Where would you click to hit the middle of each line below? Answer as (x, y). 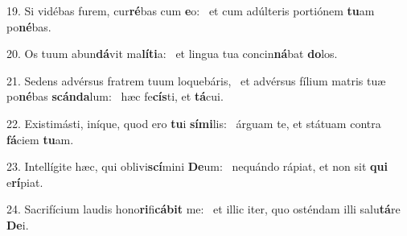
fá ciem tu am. (40, 139)
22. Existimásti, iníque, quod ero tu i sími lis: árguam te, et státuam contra (194, 123)
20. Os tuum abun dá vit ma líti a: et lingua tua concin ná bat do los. (172, 54)
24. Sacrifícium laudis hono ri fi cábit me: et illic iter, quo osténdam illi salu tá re (203, 209)
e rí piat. (25, 182)
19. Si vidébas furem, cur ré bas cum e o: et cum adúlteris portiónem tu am (191, 10)
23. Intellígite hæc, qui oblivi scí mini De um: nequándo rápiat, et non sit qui (197, 166)
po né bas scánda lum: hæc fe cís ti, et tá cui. (115, 96)
